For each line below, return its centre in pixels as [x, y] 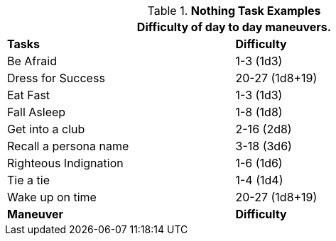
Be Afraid [32, 61]
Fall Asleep [37, 112]
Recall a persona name [68, 146]
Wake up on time [52, 197]
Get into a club [46, 129]
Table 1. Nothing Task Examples [234, 11]
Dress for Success [56, 78]
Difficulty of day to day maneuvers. [234, 27]
